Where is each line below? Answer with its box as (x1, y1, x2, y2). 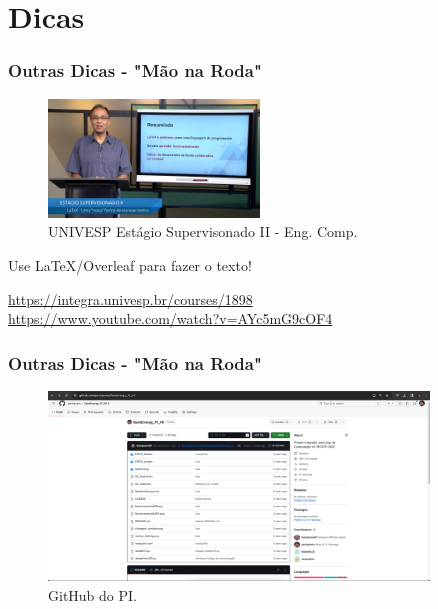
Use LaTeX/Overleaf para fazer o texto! (8, 255, 252, 276)
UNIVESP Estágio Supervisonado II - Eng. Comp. (48, 221, 358, 242)
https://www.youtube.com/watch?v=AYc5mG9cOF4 (8, 308, 333, 329)
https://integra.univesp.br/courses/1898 (8, 288, 253, 309)
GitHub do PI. (48, 584, 137, 605)
